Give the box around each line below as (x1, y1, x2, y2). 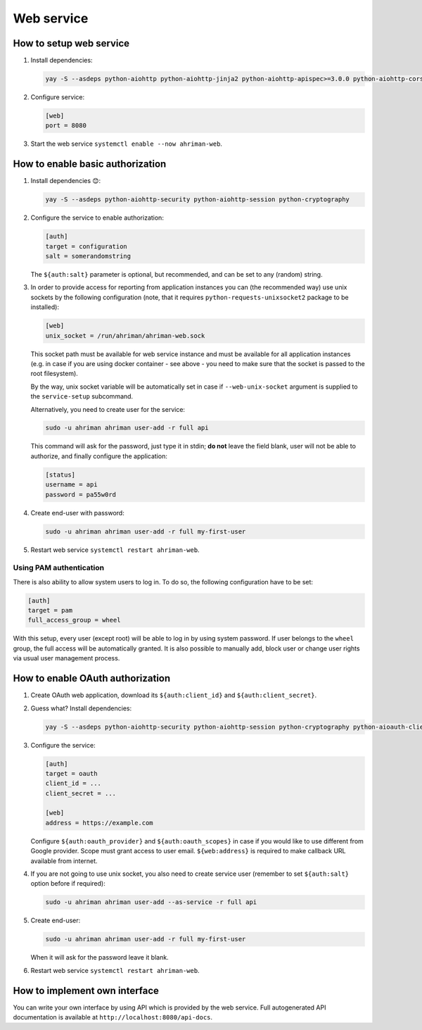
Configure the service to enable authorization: (30, 213, 165, 222)
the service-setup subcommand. (30, 392, 134, 401)
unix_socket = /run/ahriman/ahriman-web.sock (45, 332, 205, 339)
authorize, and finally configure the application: (30, 451, 168, 460)
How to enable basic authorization (13, 158, 167, 170)
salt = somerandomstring (45, 252, 132, 260)
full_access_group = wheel (27, 616, 121, 624)
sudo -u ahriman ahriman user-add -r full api (45, 424, 209, 432)
